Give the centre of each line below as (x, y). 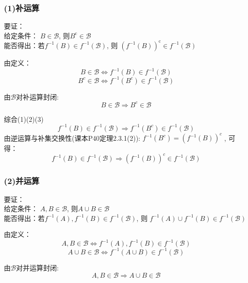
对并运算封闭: (37, 267)
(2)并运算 (22, 181)
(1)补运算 (22, 8)
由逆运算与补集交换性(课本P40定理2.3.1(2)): (72, 138)
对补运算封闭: (37, 96)
